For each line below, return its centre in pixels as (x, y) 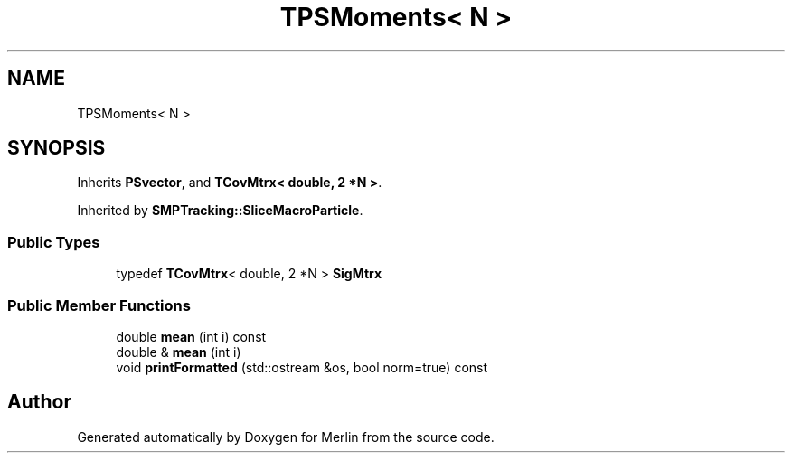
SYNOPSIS (57, 148)
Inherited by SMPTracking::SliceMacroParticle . (220, 211)
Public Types (54, 242)
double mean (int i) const (191, 336)
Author (39, 402)
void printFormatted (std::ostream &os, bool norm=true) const (302, 367)
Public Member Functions (99, 305)
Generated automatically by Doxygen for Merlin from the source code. (286, 437)
